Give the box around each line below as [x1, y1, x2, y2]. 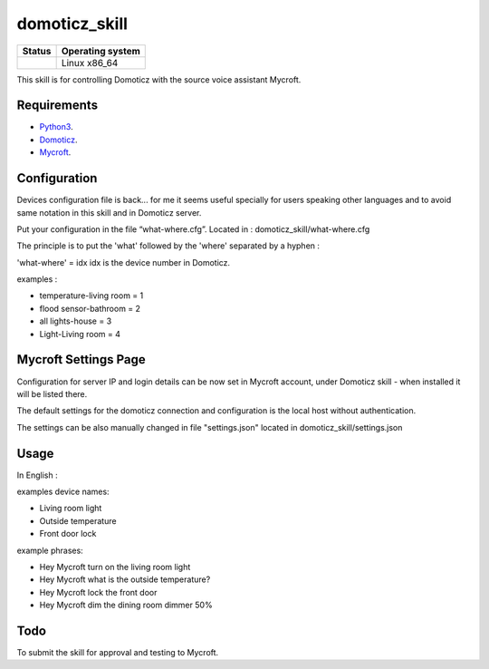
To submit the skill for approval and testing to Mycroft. [16, 647, 219, 658]
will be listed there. [16, 388, 88, 399]
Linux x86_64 [61, 56, 119, 69]
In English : [16, 470, 58, 480]
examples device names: [16, 486, 110, 498]
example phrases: [16, 545, 83, 556]
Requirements [16, 98, 99, 113]
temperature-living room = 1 [39, 290, 144, 301]
